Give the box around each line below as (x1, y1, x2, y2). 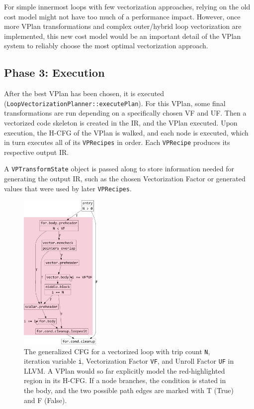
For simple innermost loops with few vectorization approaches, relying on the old (4, 1, 251, 11)
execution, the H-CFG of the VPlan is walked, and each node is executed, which (4, 127, 249, 137)
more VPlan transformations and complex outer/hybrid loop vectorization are (4, 21, 242, 31)
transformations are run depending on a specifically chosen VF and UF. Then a (4, 108, 247, 118)
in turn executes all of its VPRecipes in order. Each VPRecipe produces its (4, 137, 230, 147)
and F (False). (24, 395, 67, 405)
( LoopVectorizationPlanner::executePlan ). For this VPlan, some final (4, 98, 226, 108)
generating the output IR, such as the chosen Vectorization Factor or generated (4, 173, 246, 184)
